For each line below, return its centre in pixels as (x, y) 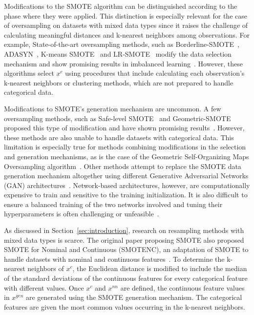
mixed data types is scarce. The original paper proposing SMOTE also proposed (124, 240)
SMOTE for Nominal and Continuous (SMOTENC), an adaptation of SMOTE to (126, 249)
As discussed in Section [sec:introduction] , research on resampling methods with (124, 230)
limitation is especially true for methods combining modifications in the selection (125, 147)
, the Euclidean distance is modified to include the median (160, 268)
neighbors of (46, 268)
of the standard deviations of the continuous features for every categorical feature (126, 278)
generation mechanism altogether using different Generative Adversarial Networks (126, 176)
